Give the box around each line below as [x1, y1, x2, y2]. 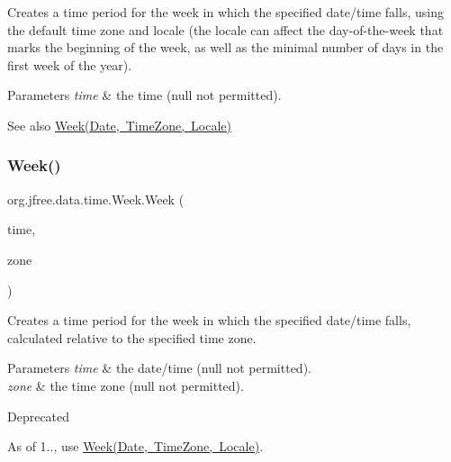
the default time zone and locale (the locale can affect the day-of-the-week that [7, 20, 444, 39]
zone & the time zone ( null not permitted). [7, 376, 244, 394]
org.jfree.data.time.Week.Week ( [7, 189, 185, 208]
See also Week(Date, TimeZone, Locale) [7, 115, 231, 134]
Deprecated [7, 406, 70, 425]
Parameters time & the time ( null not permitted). [7, 86, 282, 104]
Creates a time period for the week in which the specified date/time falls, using [7, 3, 444, 21]
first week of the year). [7, 55, 132, 74]
